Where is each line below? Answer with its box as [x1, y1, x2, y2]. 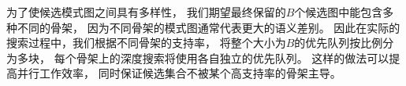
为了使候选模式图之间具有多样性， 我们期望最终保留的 [6, 4, 286, 20]
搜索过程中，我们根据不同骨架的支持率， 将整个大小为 [6, 34, 286, 51]
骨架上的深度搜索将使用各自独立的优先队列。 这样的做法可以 [76, 49, 389, 66]
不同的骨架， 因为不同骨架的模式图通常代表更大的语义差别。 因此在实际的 [17, 19, 400, 35]
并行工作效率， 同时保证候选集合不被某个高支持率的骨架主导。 [17, 65, 341, 81]
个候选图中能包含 [294, 4, 383, 20]
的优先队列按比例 [294, 34, 383, 51]
